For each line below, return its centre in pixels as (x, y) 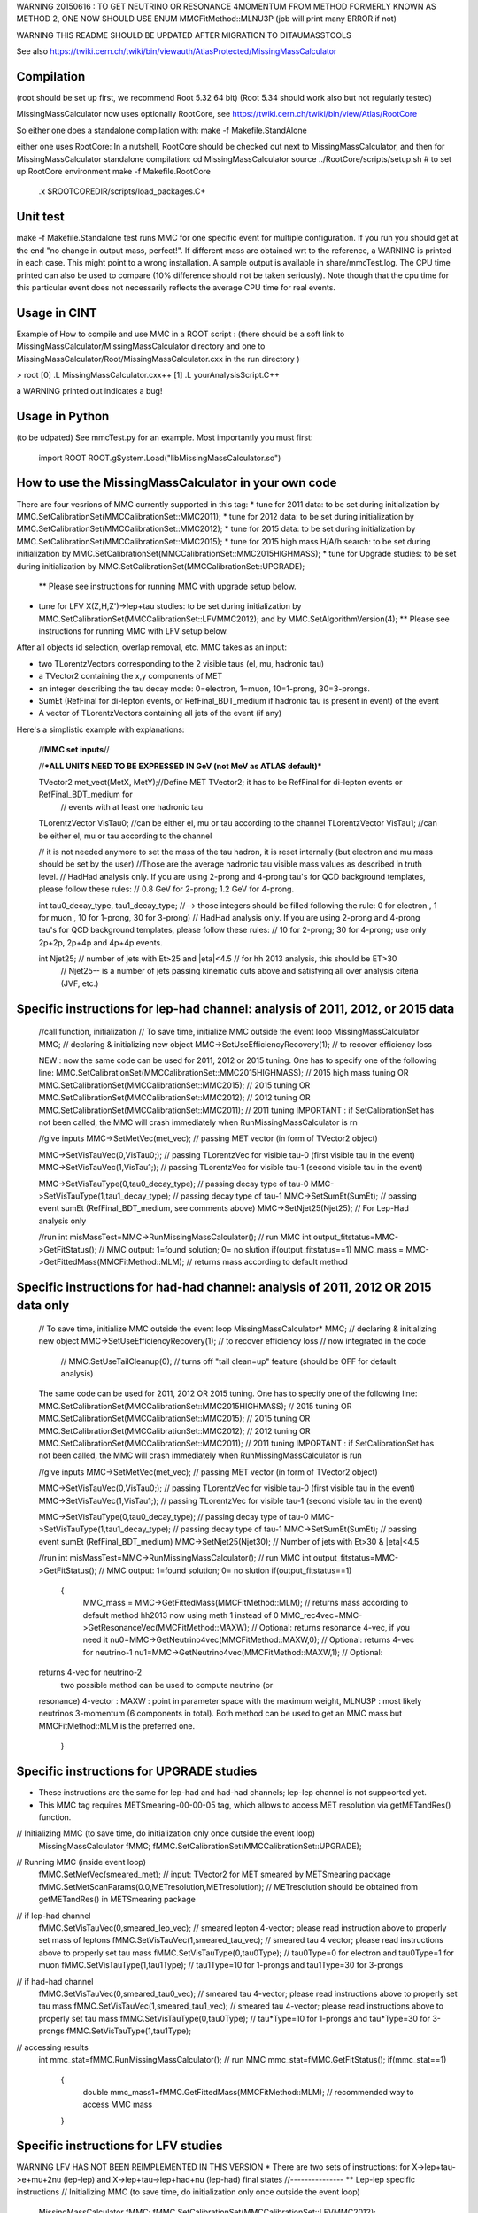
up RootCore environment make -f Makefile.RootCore (114, 172)
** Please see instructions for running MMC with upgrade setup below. (167, 586)
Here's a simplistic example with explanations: (100, 729)
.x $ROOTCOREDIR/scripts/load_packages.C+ (122, 191)
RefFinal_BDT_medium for (85, 794)
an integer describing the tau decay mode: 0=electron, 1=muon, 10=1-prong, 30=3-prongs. (204, 688)
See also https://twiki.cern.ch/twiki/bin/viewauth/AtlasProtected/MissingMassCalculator (177, 51)
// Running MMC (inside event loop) (81, 1862)
